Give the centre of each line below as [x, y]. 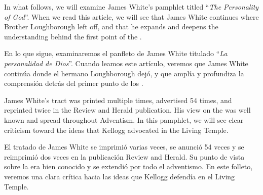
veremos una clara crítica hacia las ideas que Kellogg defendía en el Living [120, 176]
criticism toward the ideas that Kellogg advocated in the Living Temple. [116, 130]
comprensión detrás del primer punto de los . [74, 83]
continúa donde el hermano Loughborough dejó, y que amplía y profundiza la [124, 73]
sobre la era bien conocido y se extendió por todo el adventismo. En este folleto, [128, 166]
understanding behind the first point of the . [73, 36]
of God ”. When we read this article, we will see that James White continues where [131, 16]
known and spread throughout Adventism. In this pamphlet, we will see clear [124, 119]
